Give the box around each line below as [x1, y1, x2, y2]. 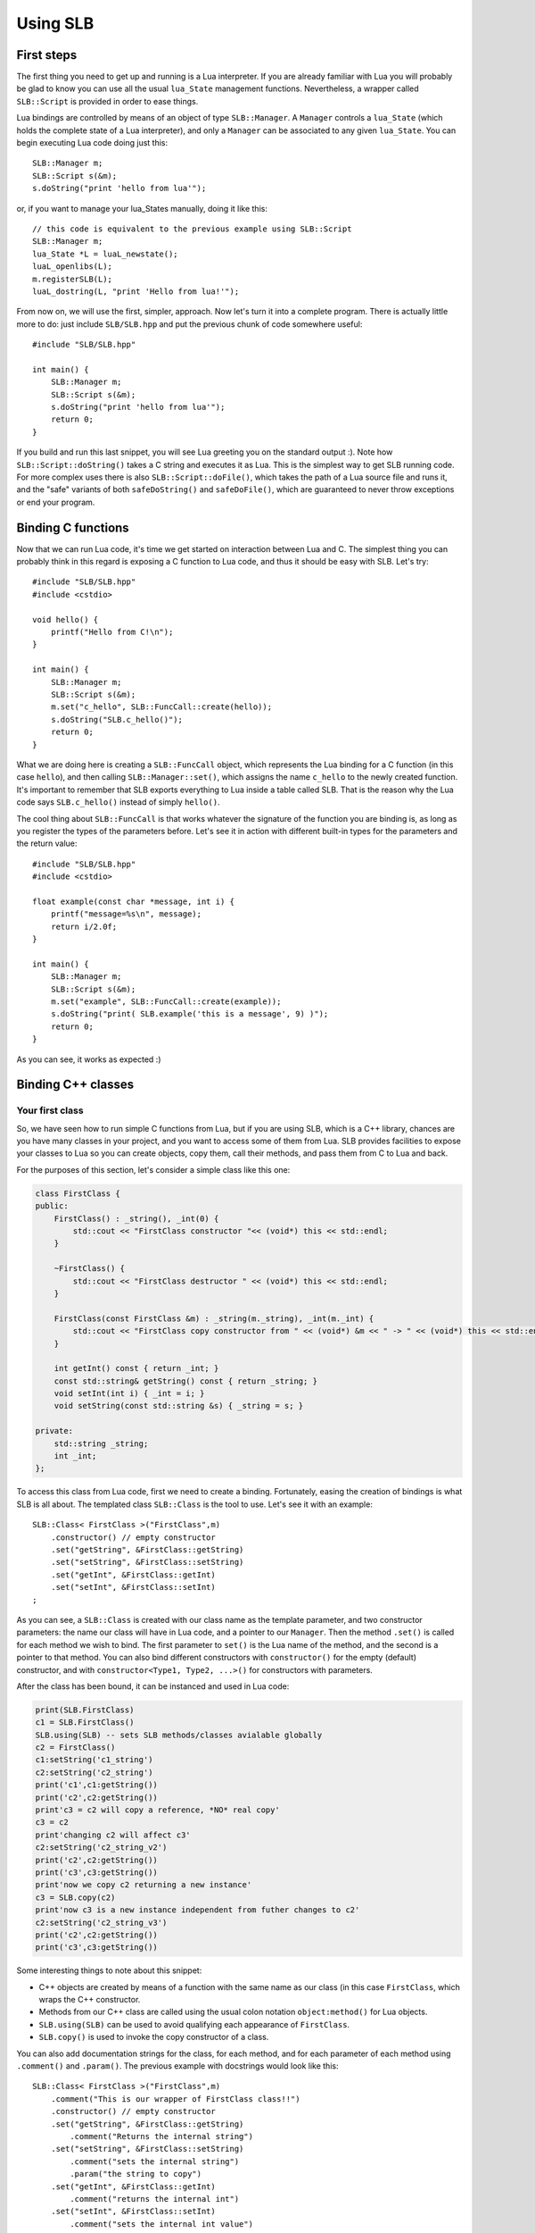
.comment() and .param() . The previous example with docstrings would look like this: [16, 2061, 339, 2071]
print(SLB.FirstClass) [35, 1704, 135, 1715]
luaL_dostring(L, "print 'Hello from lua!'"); [32, 286, 240, 297]
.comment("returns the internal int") [70, 2194, 240, 2204]
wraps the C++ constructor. [38, 1995, 141, 2005]
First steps [16, 47, 78, 63]
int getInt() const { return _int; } [53, 1363, 219, 1374]
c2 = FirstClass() [35, 1743, 116, 1752]
